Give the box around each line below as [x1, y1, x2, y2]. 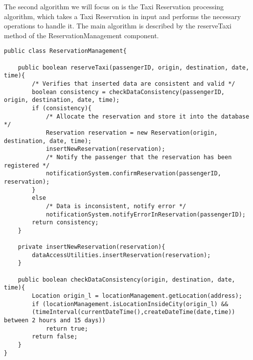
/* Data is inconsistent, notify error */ [46, 202, 186, 210]
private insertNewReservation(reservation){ [18, 243, 165, 251]
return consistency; [32, 219, 99, 226]
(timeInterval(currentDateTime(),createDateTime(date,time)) [32, 309, 235, 316]
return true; [46, 325, 88, 332]
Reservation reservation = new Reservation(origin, [46, 129, 218, 136]
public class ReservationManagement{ [4, 48, 127, 55]
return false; [32, 333, 78, 340]
